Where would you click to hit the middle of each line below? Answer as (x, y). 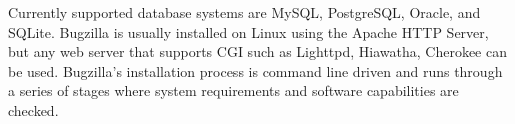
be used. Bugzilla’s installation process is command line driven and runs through (255, 70)
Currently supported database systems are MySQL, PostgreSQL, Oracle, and (244, 12)
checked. (33, 109)
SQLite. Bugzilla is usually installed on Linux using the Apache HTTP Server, (248, 31)
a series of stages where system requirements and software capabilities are (233, 90)
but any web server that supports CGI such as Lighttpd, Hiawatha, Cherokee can (257, 51)
